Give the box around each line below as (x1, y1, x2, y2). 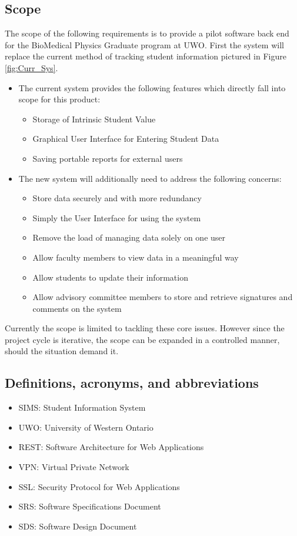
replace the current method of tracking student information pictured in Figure (5, 50, 286, 62)
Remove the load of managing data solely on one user (32, 231, 226, 244)
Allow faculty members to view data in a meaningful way (32, 251, 239, 263)
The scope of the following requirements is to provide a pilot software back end (5, 27, 289, 39)
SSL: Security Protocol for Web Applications (18, 480, 180, 492)
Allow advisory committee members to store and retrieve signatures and (32, 291, 293, 303)
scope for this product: (18, 93, 101, 105)
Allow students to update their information (32, 271, 188, 283)
